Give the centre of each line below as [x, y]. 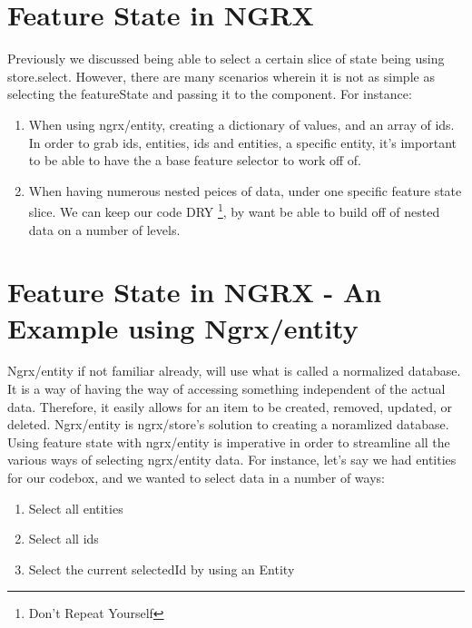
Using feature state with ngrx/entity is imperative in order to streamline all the [229, 442]
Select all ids [64, 539]
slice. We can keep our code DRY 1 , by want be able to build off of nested [234, 210]
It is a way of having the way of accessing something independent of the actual [226, 389]
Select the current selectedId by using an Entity [162, 569]
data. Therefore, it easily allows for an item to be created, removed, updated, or [230, 406]
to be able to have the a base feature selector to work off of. [195, 160]
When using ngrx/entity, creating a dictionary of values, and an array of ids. [241, 124]
